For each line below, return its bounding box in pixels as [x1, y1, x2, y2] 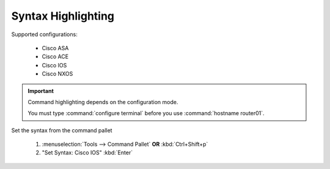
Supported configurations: [11, 31, 78, 38]
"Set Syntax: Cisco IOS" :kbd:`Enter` [42, 149, 133, 156]
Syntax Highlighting [11, 9, 115, 23]
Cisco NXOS [42, 70, 73, 78]
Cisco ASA [42, 44, 69, 51]
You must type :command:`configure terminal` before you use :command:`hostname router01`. [28, 110, 265, 117]
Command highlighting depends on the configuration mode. [28, 98, 178, 105]
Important [28, 87, 54, 94]
